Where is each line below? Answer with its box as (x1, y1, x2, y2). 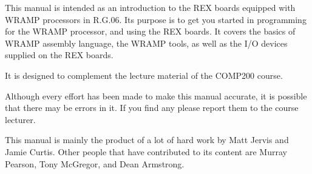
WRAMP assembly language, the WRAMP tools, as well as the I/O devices (5, 36, 288, 49)
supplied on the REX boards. (5, 49, 114, 61)
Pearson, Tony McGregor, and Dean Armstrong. (5, 157, 185, 170)
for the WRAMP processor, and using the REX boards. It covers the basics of (5, 25, 296, 38)
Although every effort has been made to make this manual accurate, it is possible (5, 89, 307, 102)
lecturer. (5, 113, 36, 125)
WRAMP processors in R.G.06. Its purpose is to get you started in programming (5, 13, 307, 25)
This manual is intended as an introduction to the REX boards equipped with (5, 1, 296, 13)
